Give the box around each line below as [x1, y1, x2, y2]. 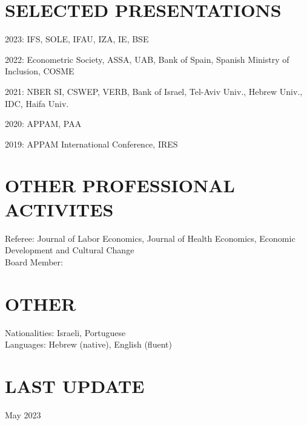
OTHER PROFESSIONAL [5, 173, 235, 198]
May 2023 [5, 408, 41, 421]
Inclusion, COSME [5, 65, 74, 77]
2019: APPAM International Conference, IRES [5, 137, 178, 150]
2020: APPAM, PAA [5, 117, 82, 130]
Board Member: [5, 255, 63, 268]
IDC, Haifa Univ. [5, 97, 69, 109]
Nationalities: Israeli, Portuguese [5, 326, 126, 339]
